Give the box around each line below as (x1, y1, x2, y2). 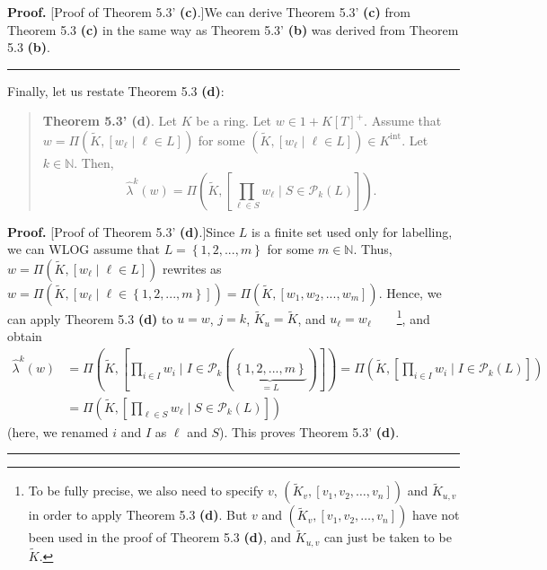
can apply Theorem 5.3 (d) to (7, 309, 173, 328)
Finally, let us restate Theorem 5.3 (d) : (7, 81, 225, 100)
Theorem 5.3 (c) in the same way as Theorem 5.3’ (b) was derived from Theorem (7, 20, 459, 39)
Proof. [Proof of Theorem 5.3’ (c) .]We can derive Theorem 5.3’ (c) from (7, 3, 410, 21)
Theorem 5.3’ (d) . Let (42, 111, 177, 130)
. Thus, (353, 240, 393, 259)
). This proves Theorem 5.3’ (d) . (218, 422, 400, 441)
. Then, (74, 153, 114, 171)
